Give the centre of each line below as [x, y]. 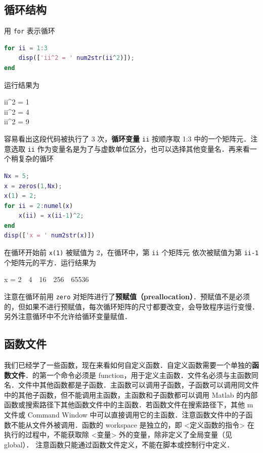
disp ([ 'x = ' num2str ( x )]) [50, 236]
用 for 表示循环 [30, 31]
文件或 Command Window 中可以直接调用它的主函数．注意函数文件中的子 [125, 414]
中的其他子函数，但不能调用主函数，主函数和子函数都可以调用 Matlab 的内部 [131, 394]
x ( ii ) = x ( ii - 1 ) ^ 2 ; [51, 216]
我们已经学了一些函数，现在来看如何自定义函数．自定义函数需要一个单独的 [128, 364]
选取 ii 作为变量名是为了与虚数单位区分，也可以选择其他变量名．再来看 [130, 148]
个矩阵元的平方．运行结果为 [50, 262]
